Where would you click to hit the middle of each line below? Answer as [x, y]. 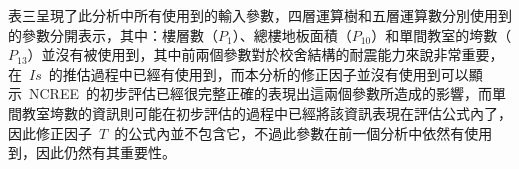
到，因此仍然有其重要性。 [92, 152]
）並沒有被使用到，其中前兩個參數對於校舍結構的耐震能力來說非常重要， [265, 54]
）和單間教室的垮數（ [441, 34]
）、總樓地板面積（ [292, 34]
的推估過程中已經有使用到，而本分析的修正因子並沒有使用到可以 [258, 73]
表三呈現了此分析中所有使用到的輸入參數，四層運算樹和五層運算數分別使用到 [260, 15]
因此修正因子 [50, 132]
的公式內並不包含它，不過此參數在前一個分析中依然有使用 [303, 132]
